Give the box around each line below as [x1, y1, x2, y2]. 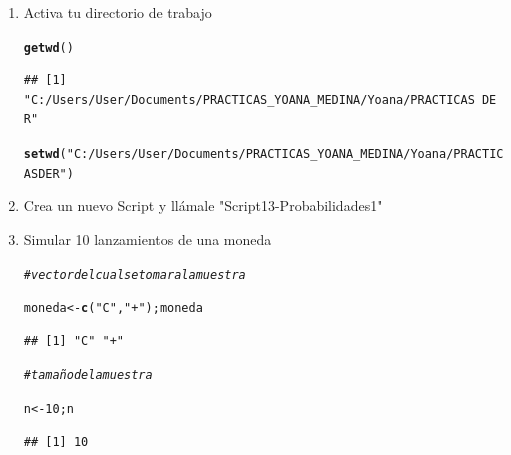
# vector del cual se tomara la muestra [23, 267, 246, 282]
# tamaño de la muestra [23, 368, 153, 383]
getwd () [23, 40, 74, 55]
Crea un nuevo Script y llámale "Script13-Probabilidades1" [23, 195, 383, 216]
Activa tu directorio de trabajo [23, 2, 212, 22]
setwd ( [23, 147, 67, 162]
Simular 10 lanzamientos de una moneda [23, 228, 272, 249]
